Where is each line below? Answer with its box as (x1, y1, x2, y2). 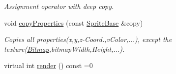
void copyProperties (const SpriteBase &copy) (4, 17, 143, 28)
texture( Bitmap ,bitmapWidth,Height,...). (4, 43, 125, 54)
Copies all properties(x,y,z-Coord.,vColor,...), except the (4, 34, 172, 44)
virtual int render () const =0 (4, 60, 93, 71)
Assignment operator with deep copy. (4, 1, 114, 11)
